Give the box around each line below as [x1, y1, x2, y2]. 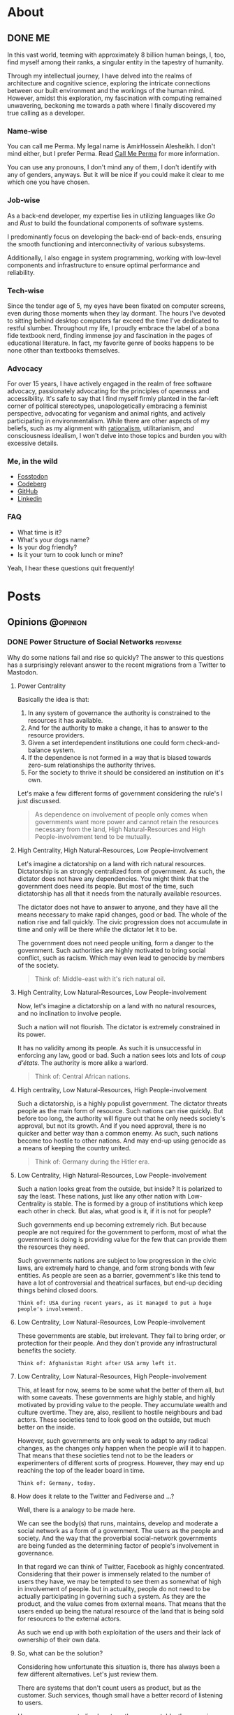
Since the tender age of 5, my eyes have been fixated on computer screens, [7, 302, 226, 310]
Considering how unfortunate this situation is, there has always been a [17, 1663, 220, 1671]
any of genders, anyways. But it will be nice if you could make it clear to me [7, 171, 225, 179]
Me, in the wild [7, 456, 58, 466]
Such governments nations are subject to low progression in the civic [17, 1256, 217, 1264]
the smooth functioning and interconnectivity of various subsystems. [7, 239, 205, 248]
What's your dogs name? [17, 535, 89, 544]
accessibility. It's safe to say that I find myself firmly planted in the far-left [7, 395, 219, 403]
